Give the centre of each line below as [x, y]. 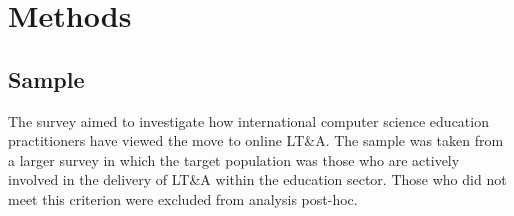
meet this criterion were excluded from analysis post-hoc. [183, 198]
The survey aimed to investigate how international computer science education [248, 120]
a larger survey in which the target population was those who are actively [234, 159]
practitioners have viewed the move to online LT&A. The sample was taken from [256, 140]
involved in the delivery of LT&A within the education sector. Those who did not [257, 179]
